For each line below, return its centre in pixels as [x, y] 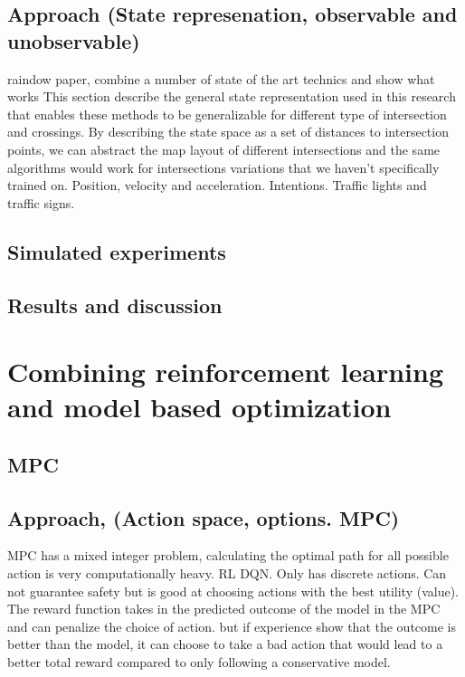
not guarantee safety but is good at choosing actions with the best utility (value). [233, 591]
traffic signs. [41, 202]
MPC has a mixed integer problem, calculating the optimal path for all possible [228, 555]
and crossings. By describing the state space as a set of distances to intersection [228, 132]
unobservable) [74, 40]
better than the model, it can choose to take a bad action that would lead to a [225, 644]
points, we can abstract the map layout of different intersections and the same [224, 149]
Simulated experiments [117, 251]
